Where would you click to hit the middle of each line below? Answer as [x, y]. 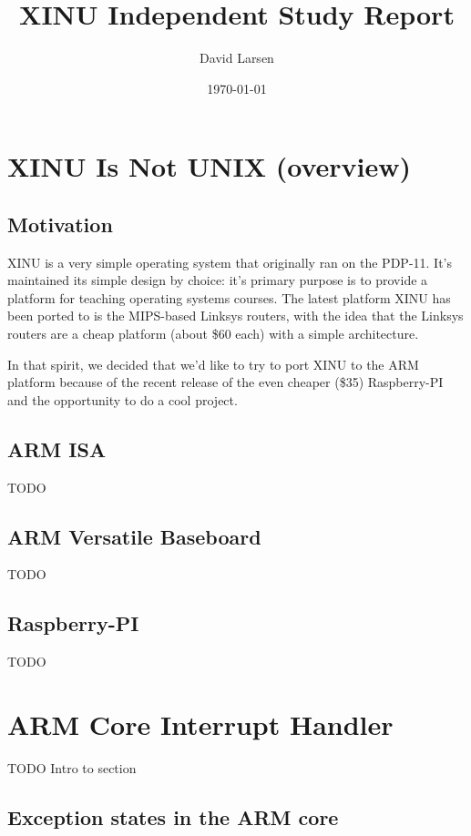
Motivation [60, 224]
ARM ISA [57, 449]
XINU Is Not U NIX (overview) [210, 166]
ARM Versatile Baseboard [134, 536]
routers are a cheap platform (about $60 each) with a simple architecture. [213, 334]
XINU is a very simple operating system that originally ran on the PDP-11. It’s [230, 262]
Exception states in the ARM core [173, 816]
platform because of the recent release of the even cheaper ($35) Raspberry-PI [225, 382]
